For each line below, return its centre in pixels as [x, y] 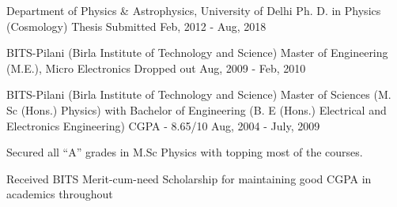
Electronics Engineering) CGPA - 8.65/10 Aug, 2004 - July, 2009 [163, 125]
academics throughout [60, 194]
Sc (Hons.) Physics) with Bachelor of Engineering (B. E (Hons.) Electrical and [197, 109]
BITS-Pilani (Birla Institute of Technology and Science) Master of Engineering [197, 53]
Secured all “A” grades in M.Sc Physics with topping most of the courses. [185, 152]
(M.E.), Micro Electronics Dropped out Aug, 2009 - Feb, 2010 [156, 68]
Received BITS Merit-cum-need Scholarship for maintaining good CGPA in [189, 178]
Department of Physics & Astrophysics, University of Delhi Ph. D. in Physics [194, 10]
